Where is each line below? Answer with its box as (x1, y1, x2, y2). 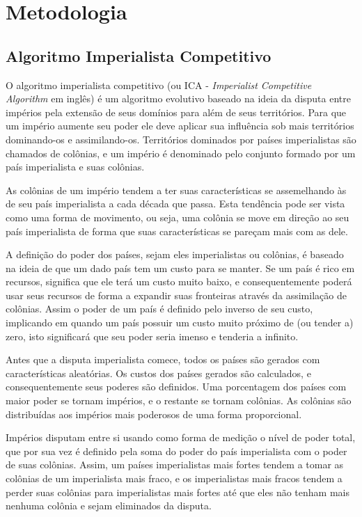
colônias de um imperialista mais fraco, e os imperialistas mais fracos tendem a (6, 471, 343, 486)
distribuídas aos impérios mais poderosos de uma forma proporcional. (6, 406, 302, 421)
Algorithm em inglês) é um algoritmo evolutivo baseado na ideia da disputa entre (6, 91, 351, 106)
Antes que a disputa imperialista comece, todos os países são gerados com (6, 352, 320, 367)
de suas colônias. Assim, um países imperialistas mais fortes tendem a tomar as (6, 457, 344, 472)
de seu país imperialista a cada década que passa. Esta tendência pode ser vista (6, 196, 345, 211)
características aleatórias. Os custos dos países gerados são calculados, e (6, 365, 311, 380)
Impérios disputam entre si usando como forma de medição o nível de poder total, (6, 430, 356, 445)
